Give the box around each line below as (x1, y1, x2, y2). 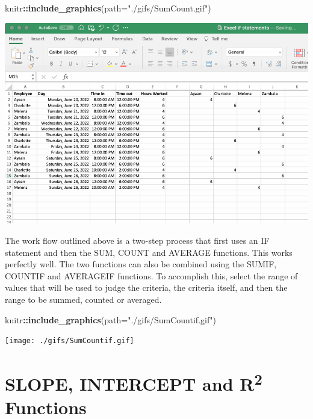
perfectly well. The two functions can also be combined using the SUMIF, (5, 258, 277, 270)
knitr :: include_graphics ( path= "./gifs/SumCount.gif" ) (5, 2, 211, 14)
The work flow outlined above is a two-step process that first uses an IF (5, 234, 270, 246)
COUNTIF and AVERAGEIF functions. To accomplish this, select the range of (5, 269, 298, 282)
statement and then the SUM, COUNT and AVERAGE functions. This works (5, 246, 293, 258)
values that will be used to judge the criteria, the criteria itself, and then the (5, 281, 288, 294)
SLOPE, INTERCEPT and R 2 (5, 368, 262, 396)
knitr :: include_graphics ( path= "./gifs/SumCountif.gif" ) (5, 313, 216, 326)
